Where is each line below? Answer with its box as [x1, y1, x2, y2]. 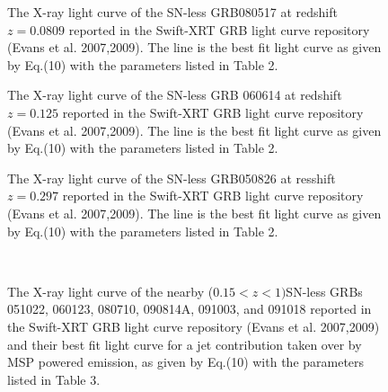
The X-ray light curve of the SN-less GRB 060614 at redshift [7, 85, 342, 104]
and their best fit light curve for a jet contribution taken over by [7, 334, 362, 353]
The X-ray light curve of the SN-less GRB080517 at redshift [7, 3, 338, 21]
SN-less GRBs [286, 281, 363, 300]
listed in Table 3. [7, 370, 101, 388]
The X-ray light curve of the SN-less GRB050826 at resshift [7, 168, 336, 187]
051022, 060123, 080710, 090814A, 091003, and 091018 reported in [7, 299, 372, 318]
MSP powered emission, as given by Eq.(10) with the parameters [7, 352, 365, 371]
